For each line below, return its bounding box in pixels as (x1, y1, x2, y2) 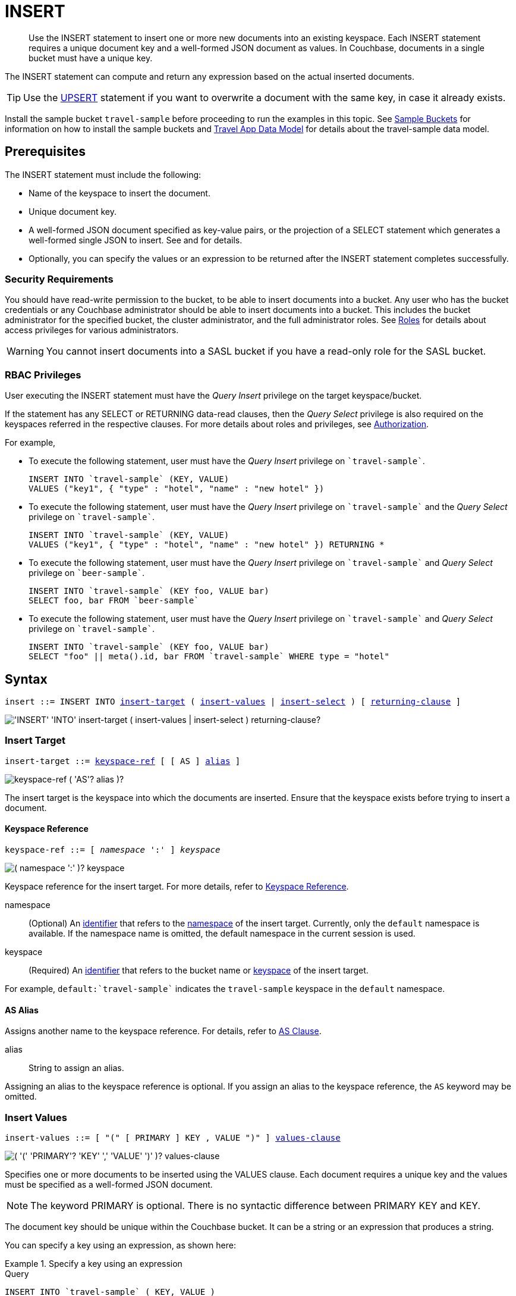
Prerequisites (5, 144, 86, 159)
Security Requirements (5, 273, 114, 285)
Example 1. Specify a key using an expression (5, 1258, 183, 1269)
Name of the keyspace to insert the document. (29, 187, 210, 198)
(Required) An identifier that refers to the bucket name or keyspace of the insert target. (29, 965, 369, 975)
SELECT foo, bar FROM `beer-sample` (29, 596, 199, 606)
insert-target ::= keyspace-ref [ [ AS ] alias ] (5, 756, 241, 766)
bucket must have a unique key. (29, 52, 153, 63)
